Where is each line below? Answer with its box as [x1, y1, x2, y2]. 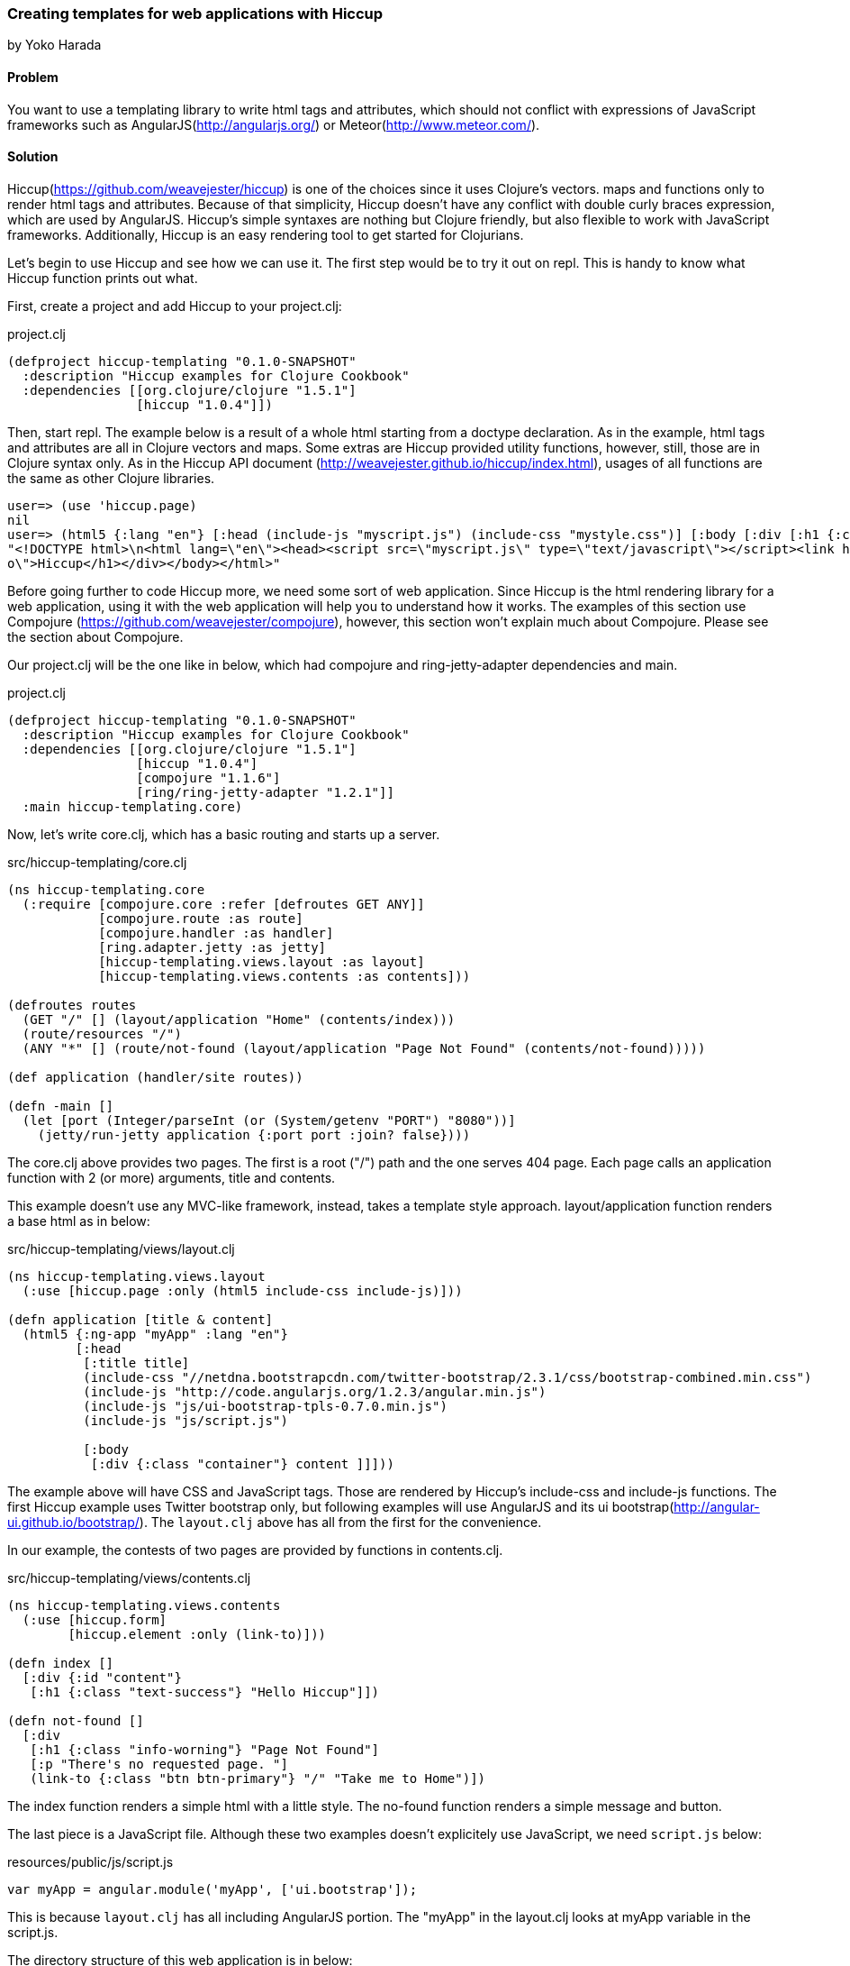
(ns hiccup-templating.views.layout [7, 1268, 266, 1284]
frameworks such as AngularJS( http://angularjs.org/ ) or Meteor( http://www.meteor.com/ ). [7, 116, 540, 133]
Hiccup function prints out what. [7, 270, 198, 286]
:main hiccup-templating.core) [22, 799, 243, 814]
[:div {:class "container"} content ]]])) [90, 1456, 394, 1471]
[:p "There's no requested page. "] [30, 1756, 288, 1771]
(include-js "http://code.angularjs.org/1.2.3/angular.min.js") [83, 1384, 547, 1399]
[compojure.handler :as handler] [98, 925, 334, 940]
